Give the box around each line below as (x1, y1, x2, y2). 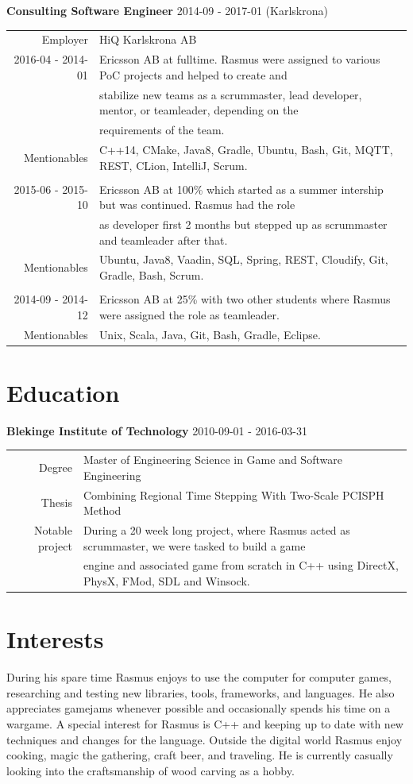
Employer (41, 31, 88, 48)
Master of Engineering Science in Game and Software (83, 451, 342, 468)
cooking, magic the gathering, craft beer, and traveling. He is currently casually (6, 747, 393, 763)
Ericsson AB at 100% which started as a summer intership (98, 180, 384, 197)
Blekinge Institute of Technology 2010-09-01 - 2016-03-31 (6, 422, 307, 438)
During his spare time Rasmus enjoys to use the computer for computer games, (6, 669, 392, 686)
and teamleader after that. (98, 231, 228, 248)
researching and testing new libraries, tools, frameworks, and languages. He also (6, 684, 395, 701)
